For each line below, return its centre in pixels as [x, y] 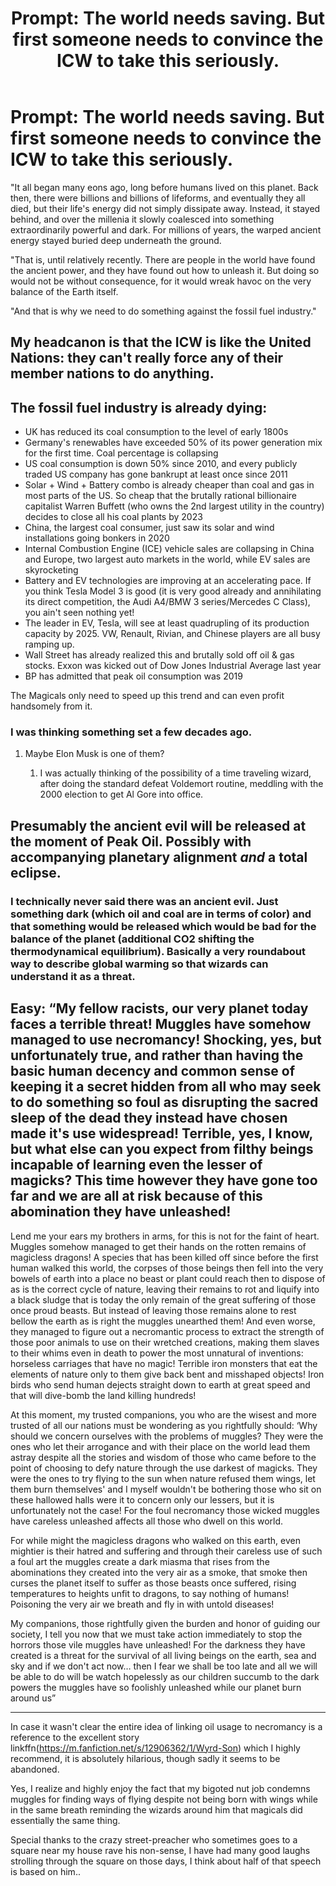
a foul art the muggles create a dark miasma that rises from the [140, 1561]
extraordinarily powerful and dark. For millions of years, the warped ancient [166, 229]
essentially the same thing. [65, 1820]
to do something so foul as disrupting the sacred [164, 1102]
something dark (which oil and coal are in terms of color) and [161, 914]
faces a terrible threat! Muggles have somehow [161, 1024]
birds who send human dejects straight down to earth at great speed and [160, 1384]
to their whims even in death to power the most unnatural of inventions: [157, 1353]
